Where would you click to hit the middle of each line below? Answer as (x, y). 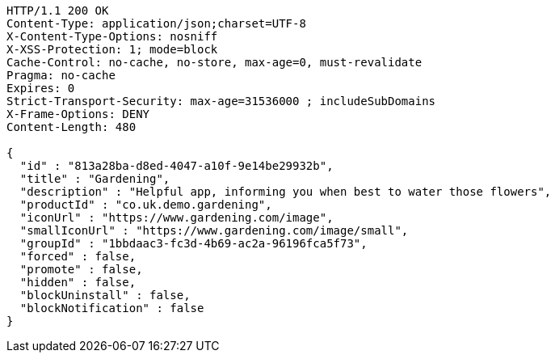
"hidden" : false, (78, 282)
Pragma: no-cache (61, 75)
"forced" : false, (78, 256)
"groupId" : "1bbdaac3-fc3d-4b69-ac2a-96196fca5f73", (193, 243)
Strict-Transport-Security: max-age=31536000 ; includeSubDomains (221, 101)
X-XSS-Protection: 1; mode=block (112, 49)
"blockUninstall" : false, (105, 295)
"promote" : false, (81, 269)
